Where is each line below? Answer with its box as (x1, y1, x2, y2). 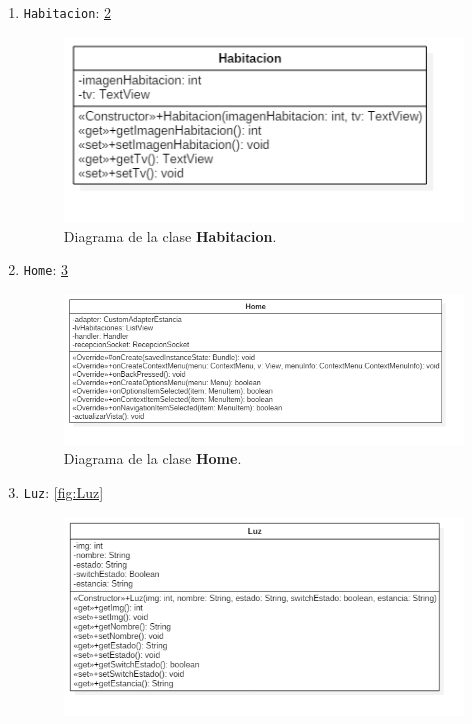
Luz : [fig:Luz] (23, 481, 104, 502)
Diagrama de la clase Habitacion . (63, 225, 277, 246)
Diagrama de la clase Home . (63, 448, 242, 469)
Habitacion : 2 (23, 2, 111, 22)
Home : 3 (23, 259, 68, 280)
